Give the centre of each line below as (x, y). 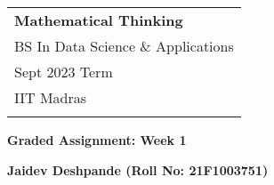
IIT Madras (51, 97)
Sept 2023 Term (64, 72)
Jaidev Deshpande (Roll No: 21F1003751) (138, 169)
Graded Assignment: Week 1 (97, 140)
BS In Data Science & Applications (124, 46)
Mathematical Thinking (99, 20)
